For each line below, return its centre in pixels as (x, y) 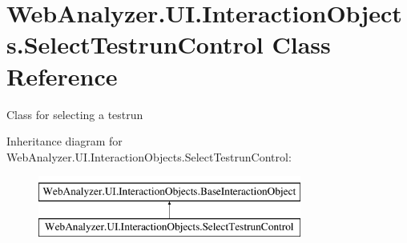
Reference (62, 76)
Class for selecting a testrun (75, 114)
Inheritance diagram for (64, 141)
